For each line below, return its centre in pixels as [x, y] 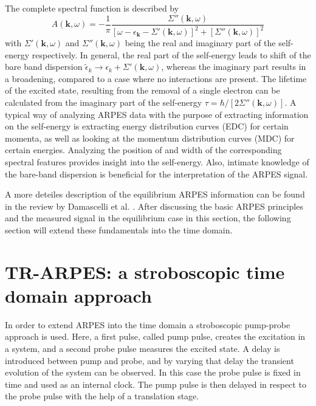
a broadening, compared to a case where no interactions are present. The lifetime [156, 78]
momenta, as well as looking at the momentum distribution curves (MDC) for [150, 138]
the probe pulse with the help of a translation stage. [102, 396]
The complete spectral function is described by [92, 8]
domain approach [78, 295]
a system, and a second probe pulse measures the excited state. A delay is [143, 348]
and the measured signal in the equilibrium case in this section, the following [148, 218]
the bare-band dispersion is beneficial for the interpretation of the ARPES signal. [156, 174]
